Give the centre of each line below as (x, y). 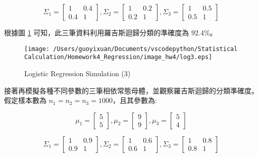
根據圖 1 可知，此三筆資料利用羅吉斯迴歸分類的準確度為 (97, 32)
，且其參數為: (135, 100)
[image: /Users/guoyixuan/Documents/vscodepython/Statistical (131, 49)
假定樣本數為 (25, 100)
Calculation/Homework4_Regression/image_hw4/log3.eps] (118, 57)
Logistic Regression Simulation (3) (78, 73)
